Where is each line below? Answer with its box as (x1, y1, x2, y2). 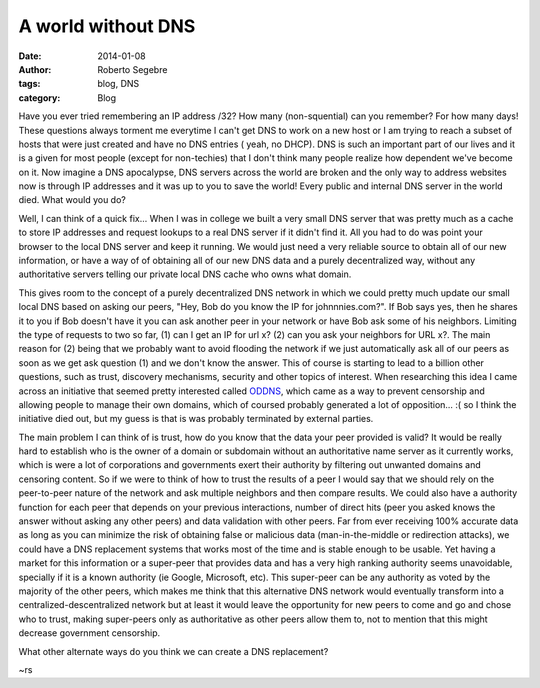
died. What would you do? (18, 194, 127, 206)
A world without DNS (18, 15, 196, 37)
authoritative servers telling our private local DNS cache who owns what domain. (18, 268, 352, 280)
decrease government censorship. (18, 627, 161, 639)
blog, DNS (97, 78, 140, 90)
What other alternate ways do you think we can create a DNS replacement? (18, 645, 329, 657)
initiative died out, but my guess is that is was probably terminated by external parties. (18, 413, 374, 425)
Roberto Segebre (97, 63, 168, 75)
